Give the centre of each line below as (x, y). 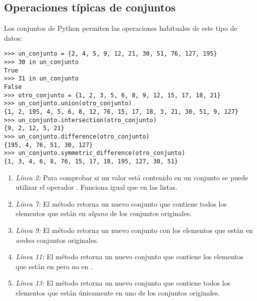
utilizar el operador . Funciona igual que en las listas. (96, 187)
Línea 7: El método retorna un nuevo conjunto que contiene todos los (121, 203)
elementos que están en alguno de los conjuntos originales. (104, 213)
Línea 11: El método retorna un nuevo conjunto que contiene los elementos (129, 257)
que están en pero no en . (54, 266)
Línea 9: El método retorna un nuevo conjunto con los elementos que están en (134, 230)
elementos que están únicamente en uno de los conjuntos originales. (118, 292)
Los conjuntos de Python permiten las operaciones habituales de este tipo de (121, 28)
